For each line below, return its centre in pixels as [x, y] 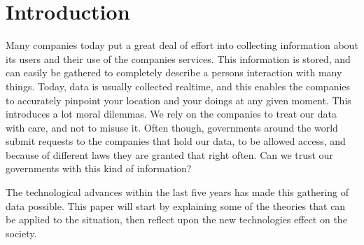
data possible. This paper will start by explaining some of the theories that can [176, 205]
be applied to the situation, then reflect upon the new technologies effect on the [176, 219]
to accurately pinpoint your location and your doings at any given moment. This [178, 100]
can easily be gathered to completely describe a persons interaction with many [174, 72]
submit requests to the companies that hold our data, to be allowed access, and [176, 141]
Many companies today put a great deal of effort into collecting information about [182, 45]
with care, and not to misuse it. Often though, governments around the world [172, 127]
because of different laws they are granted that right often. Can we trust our [169, 154]
